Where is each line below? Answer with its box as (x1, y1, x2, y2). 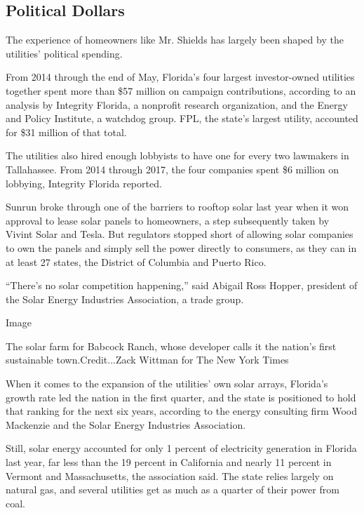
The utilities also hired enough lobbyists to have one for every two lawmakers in (6, 148, 349, 163)
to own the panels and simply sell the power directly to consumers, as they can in (6, 240, 357, 255)
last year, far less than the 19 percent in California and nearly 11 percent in (6, 455, 332, 469)
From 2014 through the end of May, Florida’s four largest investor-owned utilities (6, 69, 355, 84)
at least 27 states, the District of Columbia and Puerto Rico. (6, 254, 267, 269)
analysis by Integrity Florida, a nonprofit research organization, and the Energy (6, 97, 348, 112)
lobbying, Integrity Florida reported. (6, 175, 162, 190)
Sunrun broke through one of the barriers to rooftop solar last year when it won (6, 199, 349, 214)
